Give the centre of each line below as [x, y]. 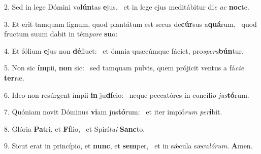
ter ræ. [14, 77]
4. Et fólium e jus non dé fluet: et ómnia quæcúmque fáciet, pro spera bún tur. [124, 50]
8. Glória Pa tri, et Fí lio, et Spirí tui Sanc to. [75, 128]
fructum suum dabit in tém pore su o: [61, 34]
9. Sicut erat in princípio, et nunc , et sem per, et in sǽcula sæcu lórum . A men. [128, 146]
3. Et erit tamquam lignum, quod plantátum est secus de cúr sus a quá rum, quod [130, 24]
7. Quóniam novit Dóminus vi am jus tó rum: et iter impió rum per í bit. [113, 112]
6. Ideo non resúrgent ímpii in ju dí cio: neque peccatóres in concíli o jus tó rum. [127, 94]
